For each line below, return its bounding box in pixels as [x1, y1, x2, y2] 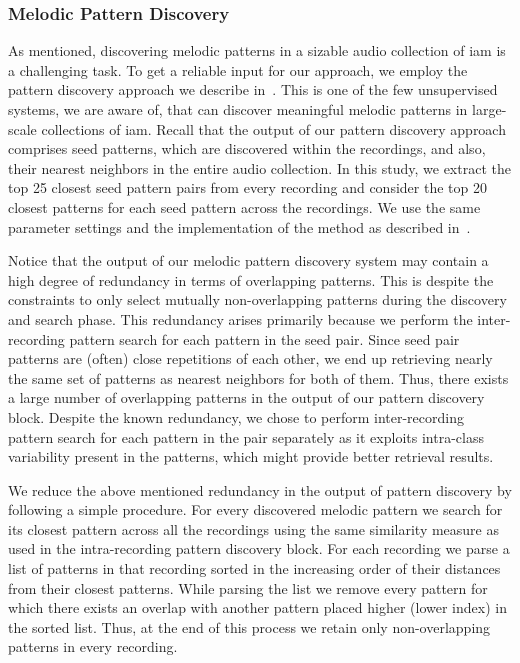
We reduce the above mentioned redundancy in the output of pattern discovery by [8, 479, 512, 500]
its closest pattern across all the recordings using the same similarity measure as [8, 518, 500, 539]
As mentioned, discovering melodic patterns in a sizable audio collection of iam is [8, 40, 506, 61]
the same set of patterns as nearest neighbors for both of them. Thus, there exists [8, 367, 509, 388]
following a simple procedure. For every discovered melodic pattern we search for [8, 499, 503, 520]
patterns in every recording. [8, 636, 178, 657]
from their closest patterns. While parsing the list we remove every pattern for [8, 577, 488, 598]
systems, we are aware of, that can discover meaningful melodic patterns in [8, 99, 468, 119]
